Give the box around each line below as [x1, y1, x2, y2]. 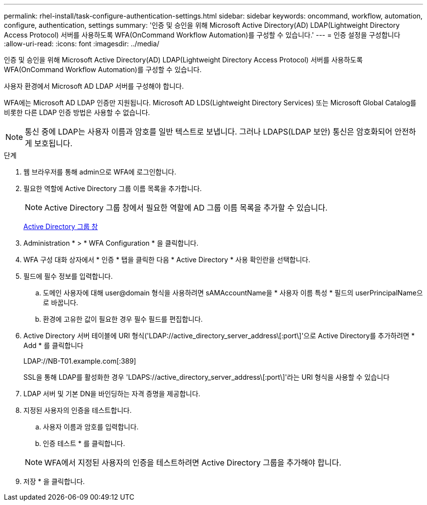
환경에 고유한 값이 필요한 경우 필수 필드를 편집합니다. [43, 315, 203, 323]
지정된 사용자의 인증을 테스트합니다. [23, 406, 132, 414]
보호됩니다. [34, 138, 73, 148]
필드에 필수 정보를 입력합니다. [23, 272, 113, 280]
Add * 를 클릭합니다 [23, 341, 83, 350]
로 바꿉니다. [43, 298, 78, 307]
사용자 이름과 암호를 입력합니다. [43, 423, 139, 431]
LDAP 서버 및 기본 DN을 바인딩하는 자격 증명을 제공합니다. [23, 389, 200, 398]
